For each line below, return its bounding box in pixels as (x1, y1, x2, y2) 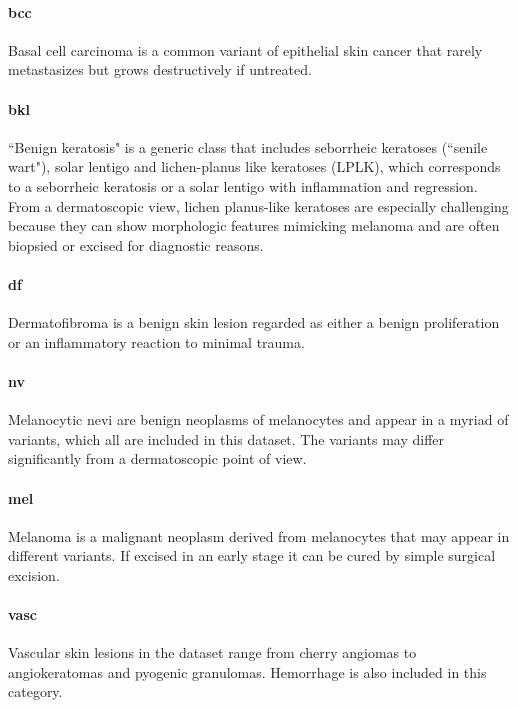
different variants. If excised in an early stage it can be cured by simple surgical (8, 545, 496, 566)
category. (8, 681, 63, 702)
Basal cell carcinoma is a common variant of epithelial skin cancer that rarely (8, 39, 483, 60)
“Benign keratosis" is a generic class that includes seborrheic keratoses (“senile (8, 136, 488, 157)
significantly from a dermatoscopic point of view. (8, 448, 307, 469)
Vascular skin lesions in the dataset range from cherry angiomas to (8, 642, 417, 663)
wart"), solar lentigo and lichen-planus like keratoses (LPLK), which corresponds (8, 156, 501, 177)
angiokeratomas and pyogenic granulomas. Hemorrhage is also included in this (8, 661, 487, 682)
